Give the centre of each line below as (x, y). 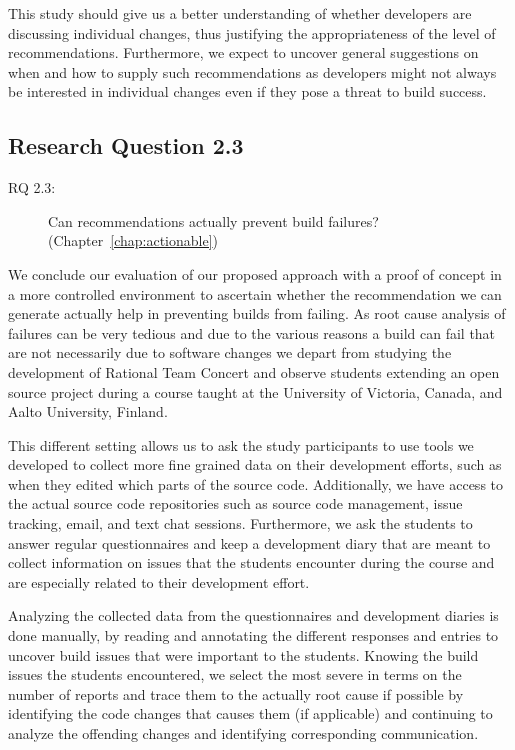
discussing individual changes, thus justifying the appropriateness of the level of (252, 32)
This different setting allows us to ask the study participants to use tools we (241, 444)
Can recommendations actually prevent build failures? (213, 220)
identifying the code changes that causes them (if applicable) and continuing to (250, 713)
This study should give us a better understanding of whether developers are (240, 13)
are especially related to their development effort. (159, 581)
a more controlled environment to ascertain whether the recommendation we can (255, 293)
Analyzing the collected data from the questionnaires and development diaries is (253, 615)
